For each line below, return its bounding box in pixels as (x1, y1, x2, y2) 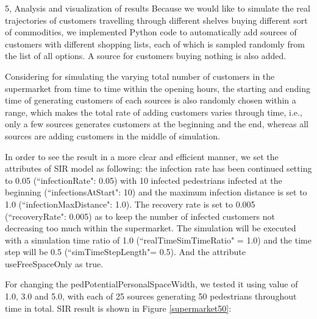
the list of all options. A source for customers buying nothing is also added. (5, 49, 287, 62)
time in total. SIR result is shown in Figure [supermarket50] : (5, 301, 232, 314)
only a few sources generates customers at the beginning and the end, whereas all (5, 117, 308, 130)
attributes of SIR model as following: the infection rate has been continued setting (5, 162, 312, 175)
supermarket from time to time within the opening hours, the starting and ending (5, 82, 310, 94)
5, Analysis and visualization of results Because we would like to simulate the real (5, 2, 310, 14)
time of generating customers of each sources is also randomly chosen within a (5, 94, 296, 107)
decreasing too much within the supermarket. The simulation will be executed (5, 222, 296, 234)
